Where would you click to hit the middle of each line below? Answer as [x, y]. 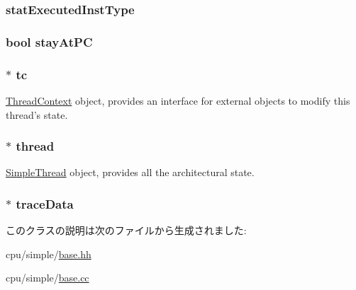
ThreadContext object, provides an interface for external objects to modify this [178, 100]
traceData [45, 203]
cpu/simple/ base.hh [49, 254]
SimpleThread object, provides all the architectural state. [130, 172]
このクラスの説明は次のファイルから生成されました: [126, 230]
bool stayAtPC [49, 41]
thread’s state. [37, 114]
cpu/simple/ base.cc [48, 278]
